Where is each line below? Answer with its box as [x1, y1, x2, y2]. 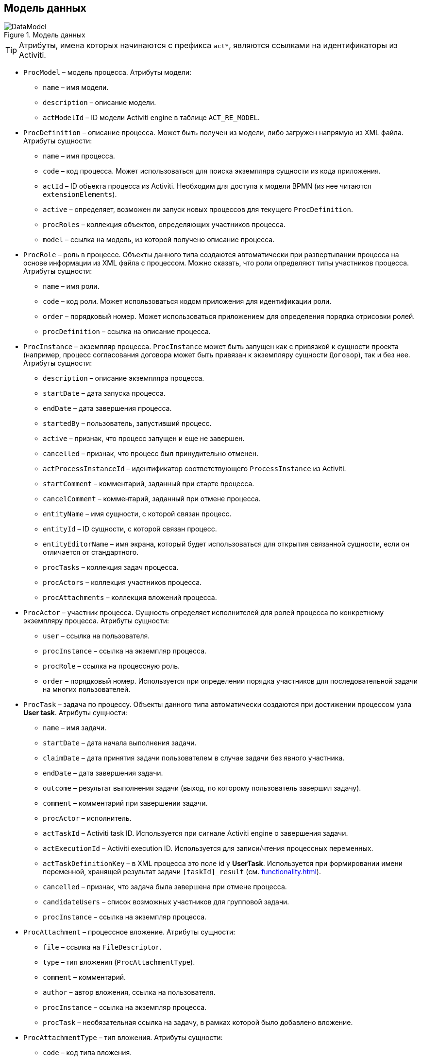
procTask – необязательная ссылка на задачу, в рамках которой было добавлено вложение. [43, 1018, 353, 1027]
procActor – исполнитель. [43, 814, 132, 823]
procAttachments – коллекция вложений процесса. [43, 593, 217, 602]
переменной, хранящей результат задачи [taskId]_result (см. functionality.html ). [43, 867, 321, 876]
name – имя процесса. [43, 152, 115, 160]
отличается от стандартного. [43, 548, 139, 557]
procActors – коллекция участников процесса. [43, 578, 202, 587]
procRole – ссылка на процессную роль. [43, 662, 180, 671]
